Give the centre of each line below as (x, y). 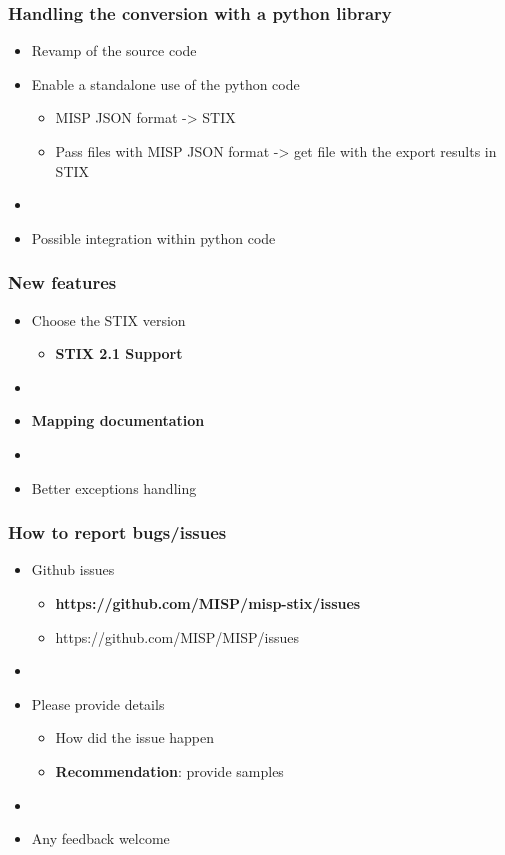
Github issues (73, 569)
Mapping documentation (118, 420)
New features (62, 282)
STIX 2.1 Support (119, 353)
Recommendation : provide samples (169, 770)
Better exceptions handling (114, 487)
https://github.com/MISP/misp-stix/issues (208, 602)
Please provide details (98, 703)
